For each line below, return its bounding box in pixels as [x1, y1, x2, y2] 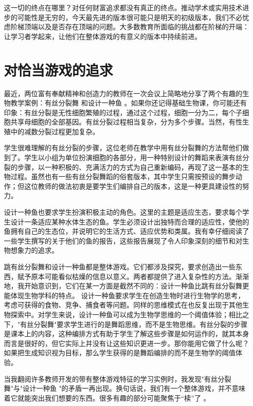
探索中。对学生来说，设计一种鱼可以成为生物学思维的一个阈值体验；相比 [10, 309, 242, 319]
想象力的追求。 [10, 245, 58, 255]
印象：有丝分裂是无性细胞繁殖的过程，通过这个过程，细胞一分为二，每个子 [4, 107, 242, 117]
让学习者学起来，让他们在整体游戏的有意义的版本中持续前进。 [4, 31, 201, 41]
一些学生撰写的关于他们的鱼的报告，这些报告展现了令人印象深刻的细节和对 [4, 235, 242, 245]
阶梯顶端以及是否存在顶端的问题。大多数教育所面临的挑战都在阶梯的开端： [10, 21, 249, 32]
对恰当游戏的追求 [4, 60, 113, 80]
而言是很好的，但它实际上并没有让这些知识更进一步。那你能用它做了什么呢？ [4, 338, 249, 348]
